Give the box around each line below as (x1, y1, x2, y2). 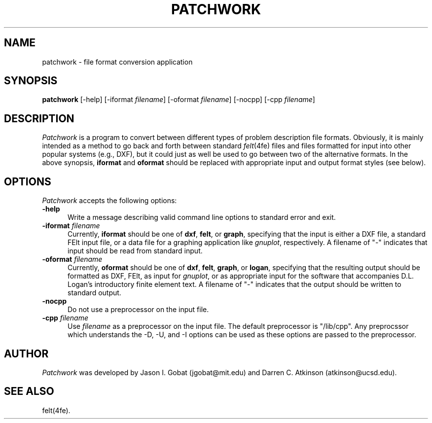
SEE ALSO (4, 385, 54, 398)
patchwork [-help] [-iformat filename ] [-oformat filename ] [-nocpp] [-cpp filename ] (42, 95, 315, 104)
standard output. (68, 288, 121, 297)
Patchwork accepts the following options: (42, 196, 177, 205)
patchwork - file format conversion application (42, 57, 193, 66)
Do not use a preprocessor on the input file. (68, 305, 209, 314)
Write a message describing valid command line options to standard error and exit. (68, 213, 336, 222)
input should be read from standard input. (68, 247, 203, 255)
